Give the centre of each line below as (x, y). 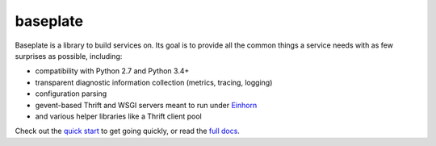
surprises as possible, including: (69, 56)
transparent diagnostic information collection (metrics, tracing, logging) (154, 82)
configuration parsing (71, 94)
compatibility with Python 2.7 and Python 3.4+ (112, 71)
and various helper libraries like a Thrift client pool (118, 116)
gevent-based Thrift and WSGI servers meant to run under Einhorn (146, 105)
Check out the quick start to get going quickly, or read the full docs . (127, 131)
